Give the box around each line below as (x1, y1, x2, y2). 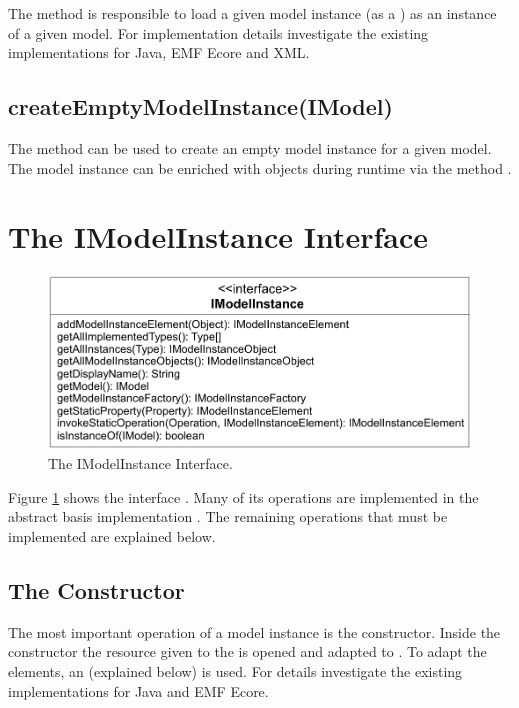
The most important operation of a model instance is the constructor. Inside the (8, 621, 501, 642)
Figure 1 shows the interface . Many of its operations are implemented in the (8, 486, 479, 507)
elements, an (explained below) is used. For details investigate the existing (8, 661, 463, 681)
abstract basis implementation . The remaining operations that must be (8, 506, 448, 527)
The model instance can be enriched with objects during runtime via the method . (8, 157, 512, 178)
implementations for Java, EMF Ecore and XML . (8, 42, 310, 63)
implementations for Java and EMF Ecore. (8, 680, 269, 701)
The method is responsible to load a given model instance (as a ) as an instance (8, 3, 497, 23)
